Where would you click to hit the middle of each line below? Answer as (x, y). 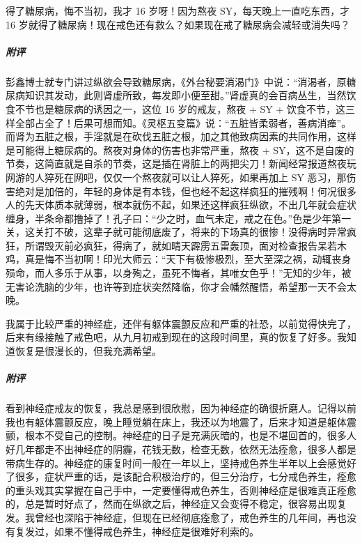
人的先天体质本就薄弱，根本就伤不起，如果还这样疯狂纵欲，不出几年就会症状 (181, 205)
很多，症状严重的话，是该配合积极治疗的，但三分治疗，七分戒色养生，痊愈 (186, 476)
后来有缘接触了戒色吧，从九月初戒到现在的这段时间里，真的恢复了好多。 (171, 337)
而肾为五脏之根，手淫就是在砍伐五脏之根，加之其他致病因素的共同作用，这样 (181, 136)
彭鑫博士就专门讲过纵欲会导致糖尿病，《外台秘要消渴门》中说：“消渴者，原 (176, 81)
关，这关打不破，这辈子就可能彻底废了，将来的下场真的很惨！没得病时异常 (176, 232)
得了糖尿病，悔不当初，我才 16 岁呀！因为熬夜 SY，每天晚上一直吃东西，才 (178, 10)
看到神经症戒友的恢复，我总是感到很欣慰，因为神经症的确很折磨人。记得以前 (181, 408)
